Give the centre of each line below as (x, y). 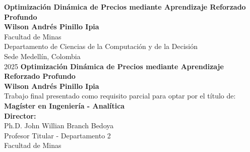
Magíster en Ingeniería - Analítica (65, 105)
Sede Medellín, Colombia (42, 56)
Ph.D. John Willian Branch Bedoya (59, 125)
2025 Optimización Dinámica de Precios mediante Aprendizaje (114, 66)
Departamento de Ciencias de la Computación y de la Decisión (101, 46)
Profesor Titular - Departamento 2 (57, 135)
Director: (20, 115)
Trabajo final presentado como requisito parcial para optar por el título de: (120, 96)
